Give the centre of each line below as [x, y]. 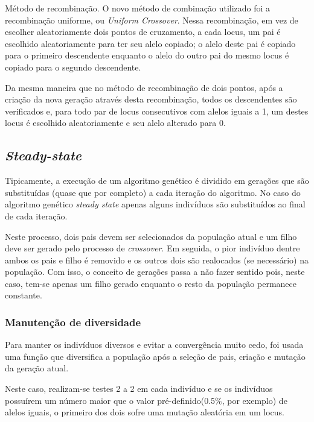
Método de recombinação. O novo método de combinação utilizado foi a [138, 8]
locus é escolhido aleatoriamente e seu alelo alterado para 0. [115, 123]
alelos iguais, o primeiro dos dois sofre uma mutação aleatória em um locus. [145, 412]
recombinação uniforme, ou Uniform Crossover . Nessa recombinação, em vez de [152, 20]
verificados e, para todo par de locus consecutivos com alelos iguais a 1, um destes [157, 111]
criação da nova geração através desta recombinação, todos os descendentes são [151, 99]
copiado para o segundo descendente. [73, 67]
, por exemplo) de [255, 400]
